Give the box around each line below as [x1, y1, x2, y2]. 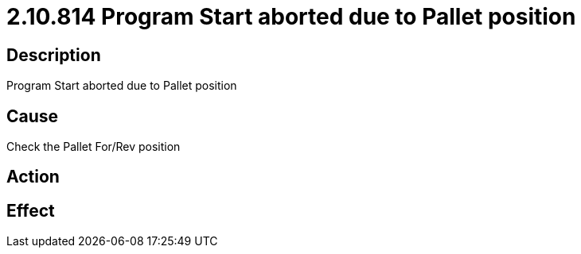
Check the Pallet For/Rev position [6, 140, 181, 154]
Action [6, 167, 60, 187]
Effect [6, 200, 55, 221]
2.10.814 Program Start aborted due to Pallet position [6, 3, 576, 30]
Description [6, 44, 101, 65]
